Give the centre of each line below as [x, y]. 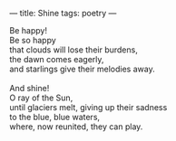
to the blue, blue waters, [55, 117]
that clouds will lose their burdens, [73, 50]
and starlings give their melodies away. [83, 69]
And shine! [29, 88]
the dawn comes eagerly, [57, 59]
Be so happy [33, 40]
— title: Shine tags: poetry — [63, 13]
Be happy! [29, 30]
